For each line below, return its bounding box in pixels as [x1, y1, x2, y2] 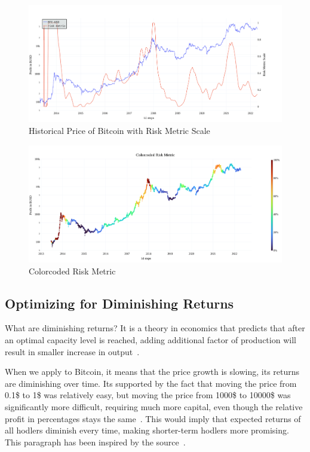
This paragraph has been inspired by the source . [5, 435, 186, 448]
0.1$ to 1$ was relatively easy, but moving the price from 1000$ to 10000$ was [5, 389, 291, 401]
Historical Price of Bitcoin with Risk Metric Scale [29, 124, 210, 137]
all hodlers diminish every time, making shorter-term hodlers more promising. [5, 424, 289, 436]
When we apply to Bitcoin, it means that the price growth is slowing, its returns [5, 365, 300, 378]
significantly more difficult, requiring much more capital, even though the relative [5, 401, 303, 413]
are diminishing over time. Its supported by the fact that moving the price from [5, 377, 297, 389]
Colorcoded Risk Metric [29, 264, 116, 277]
